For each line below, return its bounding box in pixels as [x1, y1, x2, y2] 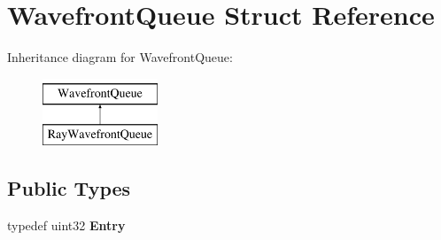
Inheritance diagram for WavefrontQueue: [7, 48, 233, 66]
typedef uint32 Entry [7, 216, 126, 235]
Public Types [7, 174, 131, 202]
